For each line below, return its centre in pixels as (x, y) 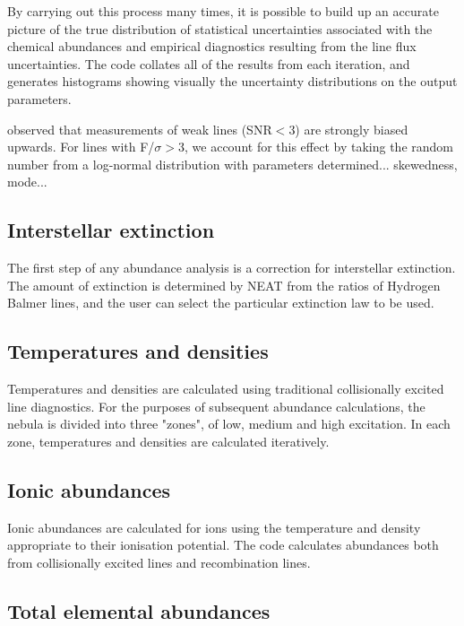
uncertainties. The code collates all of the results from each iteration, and (209, 63)
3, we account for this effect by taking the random (316, 147)
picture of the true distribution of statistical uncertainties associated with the (220, 28)
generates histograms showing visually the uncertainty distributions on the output (232, 81)
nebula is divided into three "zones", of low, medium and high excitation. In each (229, 424)
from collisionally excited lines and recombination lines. (159, 562)
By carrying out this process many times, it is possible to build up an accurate (223, 11)
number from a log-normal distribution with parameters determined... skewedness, (232, 164)
